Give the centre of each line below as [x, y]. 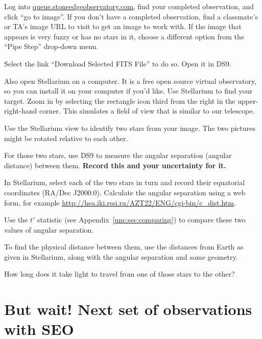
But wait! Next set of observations [128, 309]
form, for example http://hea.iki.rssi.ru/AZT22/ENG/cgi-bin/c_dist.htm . [120, 202]
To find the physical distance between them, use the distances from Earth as [124, 247]
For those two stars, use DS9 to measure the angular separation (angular [118, 155]
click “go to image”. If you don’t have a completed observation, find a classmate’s [131, 16]
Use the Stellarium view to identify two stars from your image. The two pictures [130, 128]
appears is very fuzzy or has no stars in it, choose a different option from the [124, 36]
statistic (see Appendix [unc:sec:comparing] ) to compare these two [141, 220]
